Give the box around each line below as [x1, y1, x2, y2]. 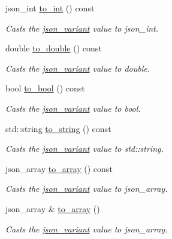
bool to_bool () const [5, 82, 85, 94]
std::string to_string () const [5, 122, 111, 134]
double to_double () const [5, 42, 102, 54]
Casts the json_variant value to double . [5, 62, 150, 74]
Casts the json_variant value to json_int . [5, 22, 159, 34]
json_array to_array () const [5, 162, 113, 174]
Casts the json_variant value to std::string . [5, 142, 164, 155]
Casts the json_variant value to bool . [5, 102, 141, 114]
